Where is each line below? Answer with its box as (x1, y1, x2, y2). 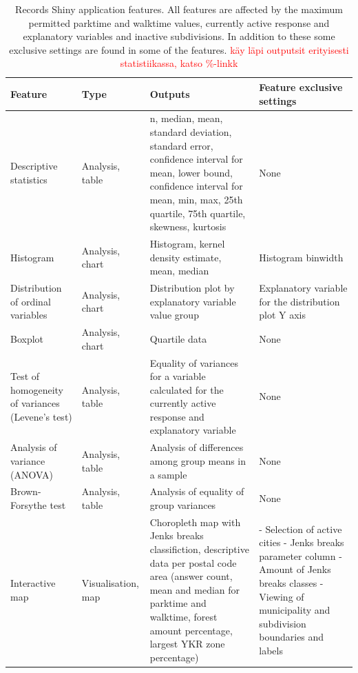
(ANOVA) (10, 467, 53, 481)
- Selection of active (259, 521, 342, 536)
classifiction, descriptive (149, 541, 249, 556)
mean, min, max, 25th (149, 192, 243, 206)
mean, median (149, 263, 209, 278)
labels (259, 643, 283, 657)
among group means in (149, 453, 246, 468)
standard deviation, (149, 125, 232, 139)
